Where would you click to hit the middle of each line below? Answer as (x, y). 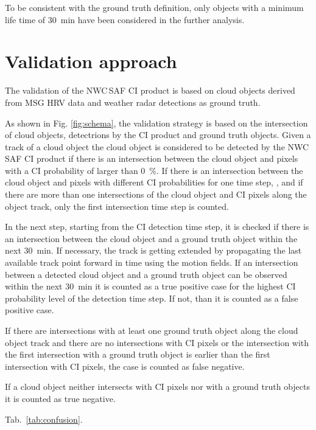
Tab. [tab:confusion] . (44, 419)
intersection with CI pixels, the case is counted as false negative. (125, 366)
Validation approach (91, 61)
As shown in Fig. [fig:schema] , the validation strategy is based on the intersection (156, 123)
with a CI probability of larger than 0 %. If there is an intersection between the (154, 170)
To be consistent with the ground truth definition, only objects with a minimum (154, 7)
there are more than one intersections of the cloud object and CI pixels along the (156, 194)
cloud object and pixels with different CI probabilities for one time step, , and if (154, 182)
